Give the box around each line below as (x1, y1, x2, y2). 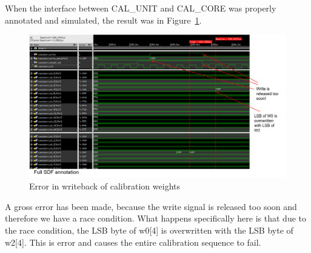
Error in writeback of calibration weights (29, 180, 180, 192)
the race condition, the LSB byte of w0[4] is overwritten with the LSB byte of (5, 223, 293, 236)
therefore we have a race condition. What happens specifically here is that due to (5, 212, 306, 225)
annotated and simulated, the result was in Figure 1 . (5, 13, 202, 26)
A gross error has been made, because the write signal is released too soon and (5, 200, 297, 212)
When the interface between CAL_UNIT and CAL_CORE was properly (5, 2, 276, 14)
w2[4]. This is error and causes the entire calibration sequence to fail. (5, 235, 261, 248)
